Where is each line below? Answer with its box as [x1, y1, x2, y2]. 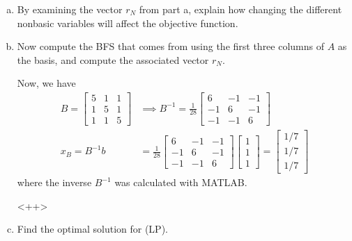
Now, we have [17, 76, 76, 90]
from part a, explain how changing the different [139, 2, 342, 16]
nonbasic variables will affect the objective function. [17, 15, 238, 30]
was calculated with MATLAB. [114, 175, 247, 190]
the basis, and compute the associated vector [17, 52, 209, 67]
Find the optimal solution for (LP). [17, 222, 168, 236]
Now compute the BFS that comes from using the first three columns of [17, 39, 325, 53]
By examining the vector [17, 2, 123, 16]
